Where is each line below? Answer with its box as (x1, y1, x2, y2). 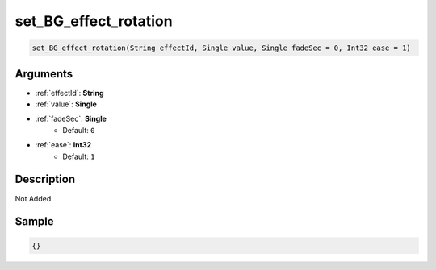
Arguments (15, 67, 73, 81)
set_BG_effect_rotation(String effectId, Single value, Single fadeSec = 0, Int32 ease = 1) (31, 44, 411, 52)
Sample (15, 214, 54, 229)
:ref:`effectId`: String (35, 88, 104, 98)
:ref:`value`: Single (35, 99, 97, 109)
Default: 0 (62, 125, 95, 135)
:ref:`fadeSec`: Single (35, 114, 107, 124)
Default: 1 (62, 152, 95, 161)
